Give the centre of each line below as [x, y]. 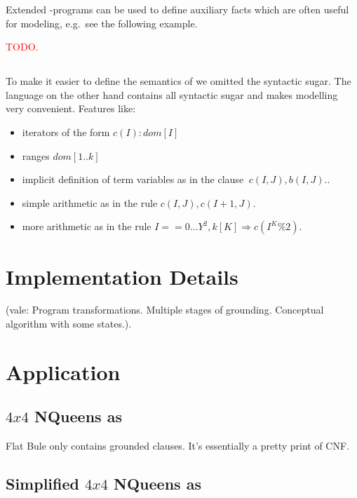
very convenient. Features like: [71, 108]
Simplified [42, 484]
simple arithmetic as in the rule [90, 202]
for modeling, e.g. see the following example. [102, 23]
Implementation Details [122, 276]
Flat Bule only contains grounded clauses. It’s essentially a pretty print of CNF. [177, 446]
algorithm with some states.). [69, 324]
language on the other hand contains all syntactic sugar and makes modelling [172, 94]
